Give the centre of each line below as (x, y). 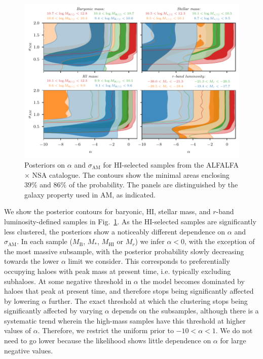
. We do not (234, 330)
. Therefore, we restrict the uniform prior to (106, 330)
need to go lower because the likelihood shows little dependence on (108, 341)
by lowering (22, 301)
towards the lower (32, 261)
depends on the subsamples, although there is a (185, 311)
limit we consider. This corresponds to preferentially (149, 261)
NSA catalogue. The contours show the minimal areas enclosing (131, 174)
